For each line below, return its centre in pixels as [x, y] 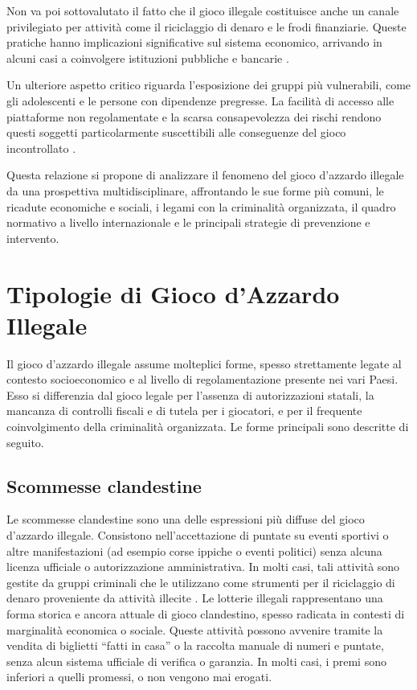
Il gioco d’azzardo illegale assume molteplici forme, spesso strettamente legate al [204, 363]
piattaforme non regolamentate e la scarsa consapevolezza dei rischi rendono [194, 116]
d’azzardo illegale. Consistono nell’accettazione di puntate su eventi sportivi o [198, 534]
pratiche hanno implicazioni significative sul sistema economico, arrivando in [194, 42]
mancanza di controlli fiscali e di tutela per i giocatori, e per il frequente [184, 411]
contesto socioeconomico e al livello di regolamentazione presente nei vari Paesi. [202, 379]
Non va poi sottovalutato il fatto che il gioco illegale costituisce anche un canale [203, 10]
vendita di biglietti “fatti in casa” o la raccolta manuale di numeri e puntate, [195, 645]
